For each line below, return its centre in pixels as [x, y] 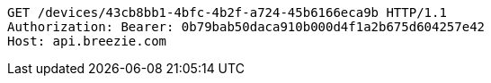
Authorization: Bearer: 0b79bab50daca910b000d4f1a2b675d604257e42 [246, 27]
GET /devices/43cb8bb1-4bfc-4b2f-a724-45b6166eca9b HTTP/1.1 [227, 12]
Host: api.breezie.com [87, 41]
